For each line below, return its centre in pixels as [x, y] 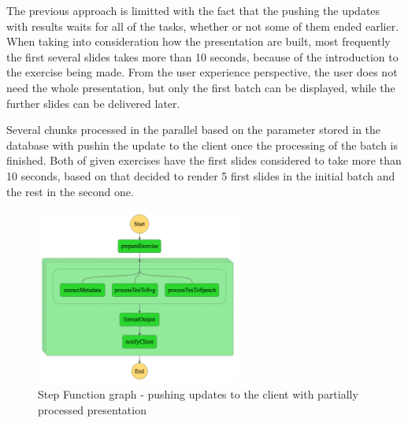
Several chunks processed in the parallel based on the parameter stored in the [194, 130]
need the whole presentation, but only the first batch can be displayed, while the [201, 87]
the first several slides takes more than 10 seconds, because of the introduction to [202, 56]
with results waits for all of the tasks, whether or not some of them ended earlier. [203, 26]
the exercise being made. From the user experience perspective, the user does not [202, 72]
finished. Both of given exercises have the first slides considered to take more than [204, 160]
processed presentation [92, 409]
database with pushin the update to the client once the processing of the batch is [202, 145]
